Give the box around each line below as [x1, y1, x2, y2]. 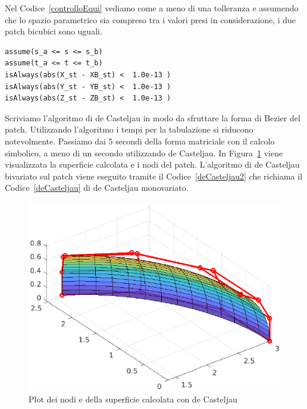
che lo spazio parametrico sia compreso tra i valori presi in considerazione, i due [5, 13, 296, 26]
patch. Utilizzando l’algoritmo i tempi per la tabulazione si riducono [5, 123, 253, 136]
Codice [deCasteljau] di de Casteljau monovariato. [5, 181, 189, 194]
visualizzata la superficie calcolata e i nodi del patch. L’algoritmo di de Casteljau [5, 158, 300, 171]
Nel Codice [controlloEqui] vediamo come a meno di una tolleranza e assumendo [5, 2, 299, 14]
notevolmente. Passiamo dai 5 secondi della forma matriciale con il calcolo [5, 134, 275, 147]
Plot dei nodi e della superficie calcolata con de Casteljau [29, 393, 237, 405]
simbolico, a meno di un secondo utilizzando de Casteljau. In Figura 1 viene [5, 146, 283, 159]
